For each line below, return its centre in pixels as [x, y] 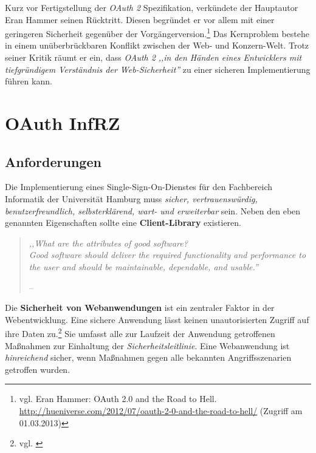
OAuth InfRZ [63, 123]
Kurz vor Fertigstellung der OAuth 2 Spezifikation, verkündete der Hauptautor [152, 7]
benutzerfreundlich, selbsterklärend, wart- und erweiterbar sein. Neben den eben [153, 210]
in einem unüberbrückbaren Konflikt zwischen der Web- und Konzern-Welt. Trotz [157, 45]
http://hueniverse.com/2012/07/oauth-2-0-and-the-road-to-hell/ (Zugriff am [161, 410]
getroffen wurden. [38, 369]
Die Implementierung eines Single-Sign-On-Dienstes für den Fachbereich [139, 187]
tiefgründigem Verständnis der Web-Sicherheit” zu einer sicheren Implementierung [158, 69]
